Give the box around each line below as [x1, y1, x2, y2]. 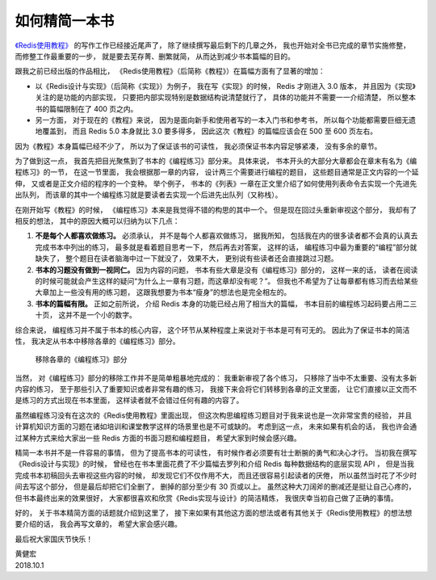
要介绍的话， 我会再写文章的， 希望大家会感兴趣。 [15, 519, 182, 529]
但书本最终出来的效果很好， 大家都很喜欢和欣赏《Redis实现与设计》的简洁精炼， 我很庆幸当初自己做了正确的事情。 [15, 493, 399, 502]
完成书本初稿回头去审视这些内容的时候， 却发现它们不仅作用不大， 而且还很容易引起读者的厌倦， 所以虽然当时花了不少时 [15, 470, 417, 480]
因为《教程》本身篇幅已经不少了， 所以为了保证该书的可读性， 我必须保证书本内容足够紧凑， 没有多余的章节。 [15, 141, 382, 151]
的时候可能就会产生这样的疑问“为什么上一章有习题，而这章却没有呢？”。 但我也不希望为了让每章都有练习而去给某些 [35, 275, 419, 286]
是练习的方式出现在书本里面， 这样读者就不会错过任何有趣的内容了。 [15, 396, 244, 406]
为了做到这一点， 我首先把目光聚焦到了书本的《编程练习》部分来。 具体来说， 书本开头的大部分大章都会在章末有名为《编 [15, 156, 417, 166]
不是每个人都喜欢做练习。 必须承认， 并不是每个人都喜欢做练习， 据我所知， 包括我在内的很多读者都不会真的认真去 [35, 231, 418, 241]
